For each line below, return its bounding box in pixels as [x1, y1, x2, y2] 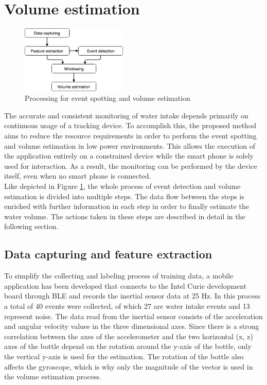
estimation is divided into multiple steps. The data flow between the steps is [4, 190, 244, 201]
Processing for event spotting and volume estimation [25, 93, 190, 103]
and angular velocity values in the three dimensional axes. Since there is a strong [4, 321, 259, 331]
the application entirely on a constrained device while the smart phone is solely [4, 150, 254, 161]
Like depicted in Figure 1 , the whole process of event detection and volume [4, 181, 241, 191]
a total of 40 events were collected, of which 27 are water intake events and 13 [4, 300, 250, 311]
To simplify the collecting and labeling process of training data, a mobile [4, 270, 234, 281]
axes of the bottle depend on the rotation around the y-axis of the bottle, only [4, 341, 252, 352]
